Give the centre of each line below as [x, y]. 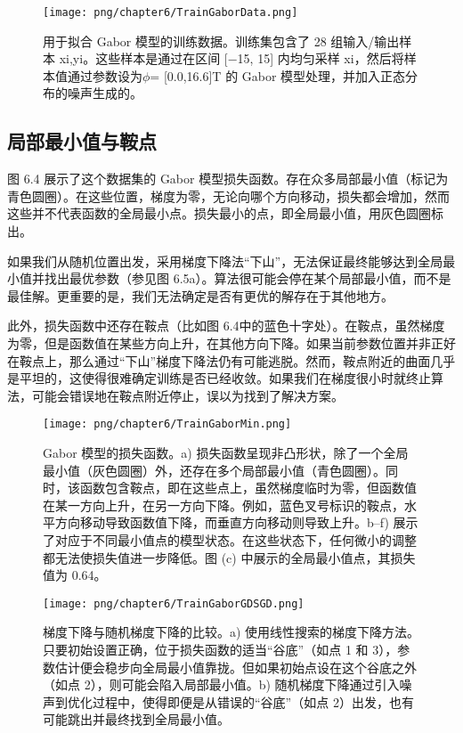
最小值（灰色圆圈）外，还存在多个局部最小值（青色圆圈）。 [214, 470]
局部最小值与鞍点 [82, 141]
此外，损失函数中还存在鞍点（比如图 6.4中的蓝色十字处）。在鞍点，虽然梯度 [226, 326]
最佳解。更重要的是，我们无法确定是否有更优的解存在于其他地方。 [200, 295]
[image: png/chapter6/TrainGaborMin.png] [167, 424]
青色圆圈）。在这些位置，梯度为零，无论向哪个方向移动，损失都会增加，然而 [228, 195]
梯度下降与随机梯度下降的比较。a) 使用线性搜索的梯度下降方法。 [231, 632]
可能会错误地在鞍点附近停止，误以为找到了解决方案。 [187, 395]
